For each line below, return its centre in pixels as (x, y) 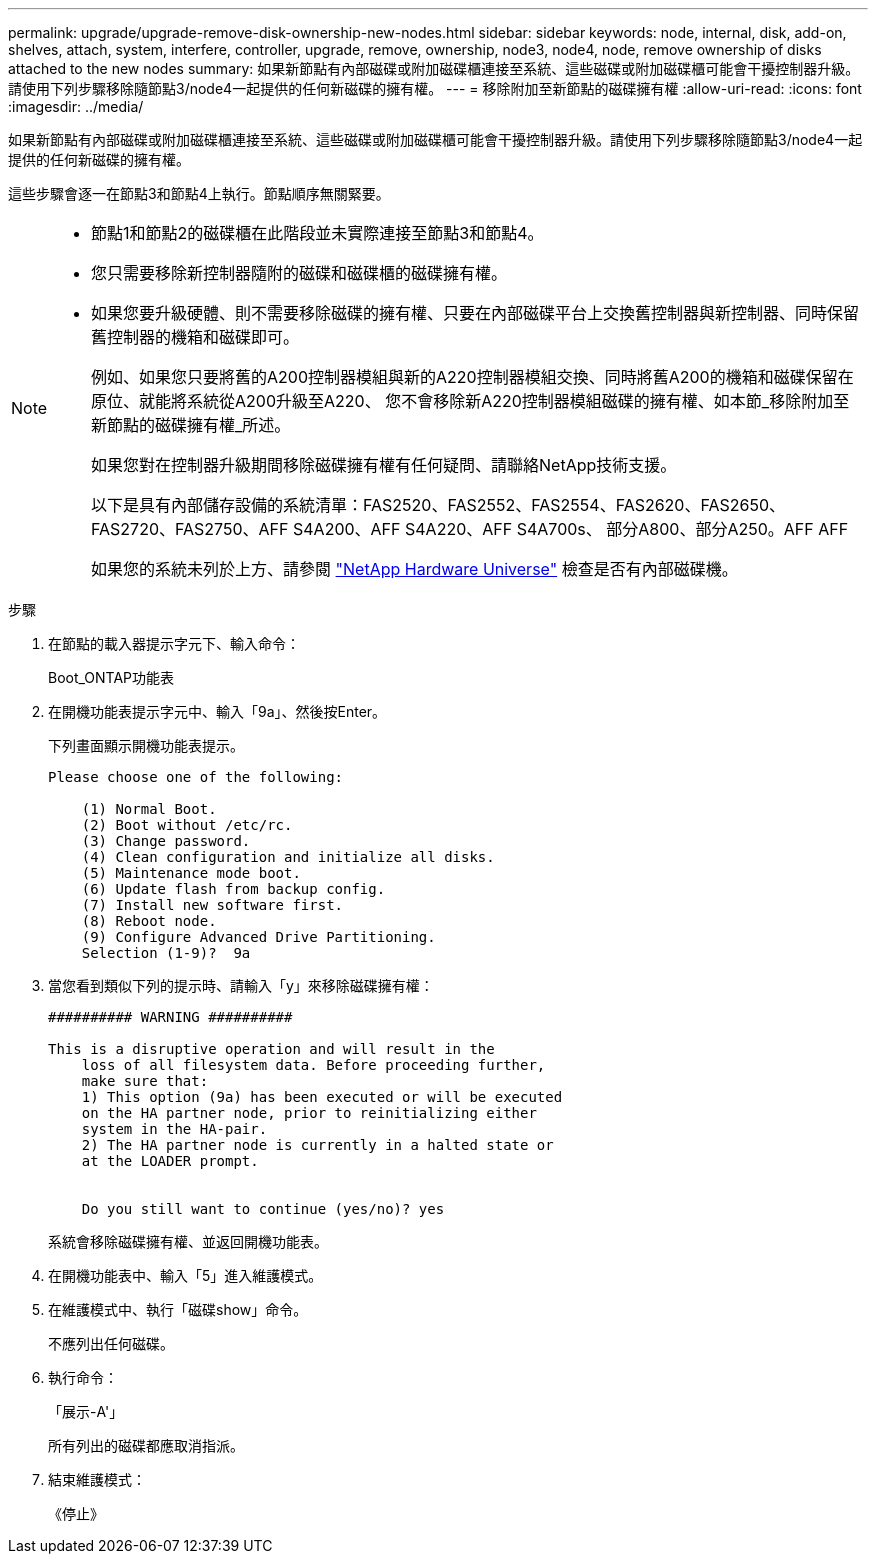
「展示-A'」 (86, 1411)
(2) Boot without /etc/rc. (187, 825)
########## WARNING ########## (170, 1017)
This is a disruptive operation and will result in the (271, 1049)
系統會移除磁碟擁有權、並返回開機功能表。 (188, 1241)
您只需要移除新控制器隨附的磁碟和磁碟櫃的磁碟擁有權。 (299, 273)
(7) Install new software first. (212, 905)
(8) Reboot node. (149, 921)
